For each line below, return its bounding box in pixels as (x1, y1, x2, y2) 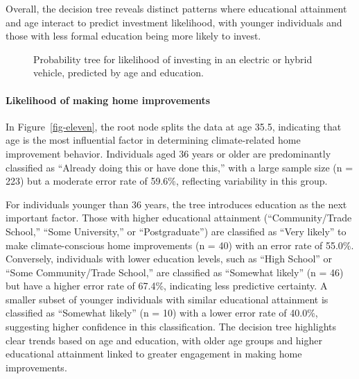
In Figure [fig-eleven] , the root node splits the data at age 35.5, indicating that (6, 119, 342, 133)
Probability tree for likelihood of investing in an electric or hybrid (33, 51, 313, 66)
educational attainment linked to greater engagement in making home (6, 346, 302, 361)
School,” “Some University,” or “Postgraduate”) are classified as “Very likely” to (6, 224, 347, 238)
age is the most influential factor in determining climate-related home (6, 133, 301, 147)
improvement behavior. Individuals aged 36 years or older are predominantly (6, 146, 331, 160)
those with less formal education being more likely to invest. (6, 28, 261, 43)
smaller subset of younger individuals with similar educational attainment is (6, 292, 329, 306)
